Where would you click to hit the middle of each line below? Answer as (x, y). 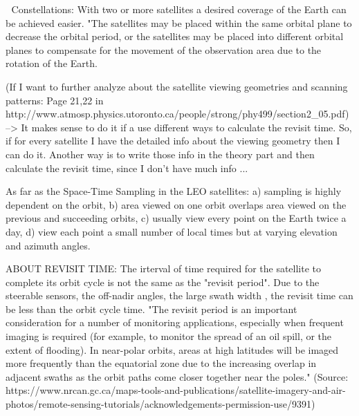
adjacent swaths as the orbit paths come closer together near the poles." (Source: (177, 376)
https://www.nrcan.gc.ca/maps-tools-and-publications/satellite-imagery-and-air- (176, 390)
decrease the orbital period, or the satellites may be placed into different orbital (175, 36)
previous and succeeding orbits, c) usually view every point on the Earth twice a (176, 218)
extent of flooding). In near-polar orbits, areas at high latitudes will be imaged (172, 349)
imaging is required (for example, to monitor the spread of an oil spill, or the (169, 336)
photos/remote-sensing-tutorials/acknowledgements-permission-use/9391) (160, 404)
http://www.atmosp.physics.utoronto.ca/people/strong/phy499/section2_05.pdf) (177, 114)
